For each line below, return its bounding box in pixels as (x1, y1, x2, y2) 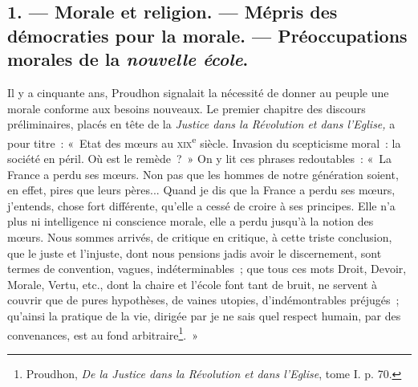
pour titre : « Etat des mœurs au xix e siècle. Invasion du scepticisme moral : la (7, 132, 401, 151)
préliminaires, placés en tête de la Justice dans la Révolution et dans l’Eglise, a (7, 116, 396, 132)
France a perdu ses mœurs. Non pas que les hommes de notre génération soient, (7, 165, 399, 182)
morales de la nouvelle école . (7, 47, 249, 71)
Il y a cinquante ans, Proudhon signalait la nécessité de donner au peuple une (7, 84, 389, 100)
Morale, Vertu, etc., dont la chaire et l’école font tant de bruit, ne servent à (7, 275, 378, 292)
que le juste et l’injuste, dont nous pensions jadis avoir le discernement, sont (7, 244, 382, 261)
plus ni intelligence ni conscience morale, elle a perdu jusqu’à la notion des (7, 213, 374, 230)
